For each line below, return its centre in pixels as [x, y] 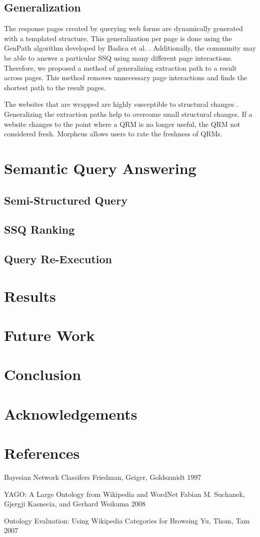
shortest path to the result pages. [55, 87]
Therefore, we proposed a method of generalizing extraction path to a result [120, 67]
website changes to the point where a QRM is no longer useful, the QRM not [122, 124]
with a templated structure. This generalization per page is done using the [118, 38]
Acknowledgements [71, 413]
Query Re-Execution [58, 259]
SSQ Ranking [39, 229]
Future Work [49, 335]
